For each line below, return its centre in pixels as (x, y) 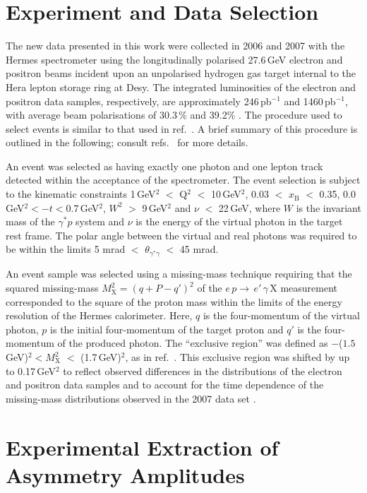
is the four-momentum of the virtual (281, 315)
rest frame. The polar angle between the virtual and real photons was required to (181, 235)
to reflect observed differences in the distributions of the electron (203, 370)
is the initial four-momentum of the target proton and (167, 329)
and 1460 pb (310, 101)
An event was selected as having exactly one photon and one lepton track (164, 166)
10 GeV (226, 194)
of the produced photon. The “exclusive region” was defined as (193, 343)
